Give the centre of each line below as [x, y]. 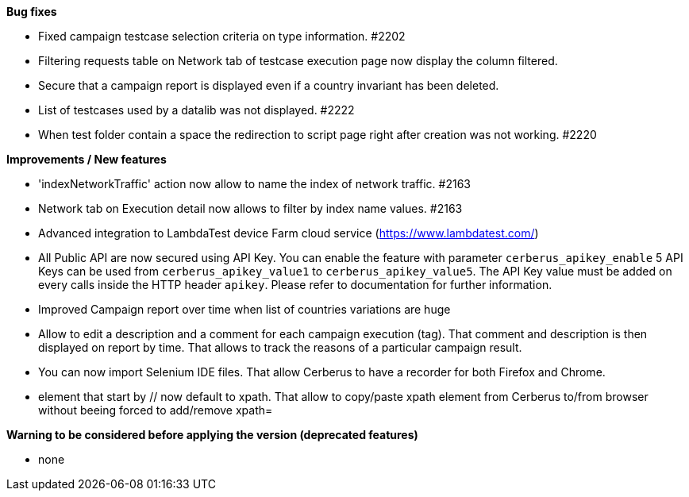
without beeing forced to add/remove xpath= [156, 410]
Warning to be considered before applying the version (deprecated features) [212, 435]
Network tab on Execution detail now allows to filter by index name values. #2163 [250, 208]
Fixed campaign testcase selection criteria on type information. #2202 [222, 36]
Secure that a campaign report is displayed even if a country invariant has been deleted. [269, 85]
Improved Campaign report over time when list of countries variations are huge [244, 309]
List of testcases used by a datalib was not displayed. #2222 [196, 110]
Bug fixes [32, 12]
